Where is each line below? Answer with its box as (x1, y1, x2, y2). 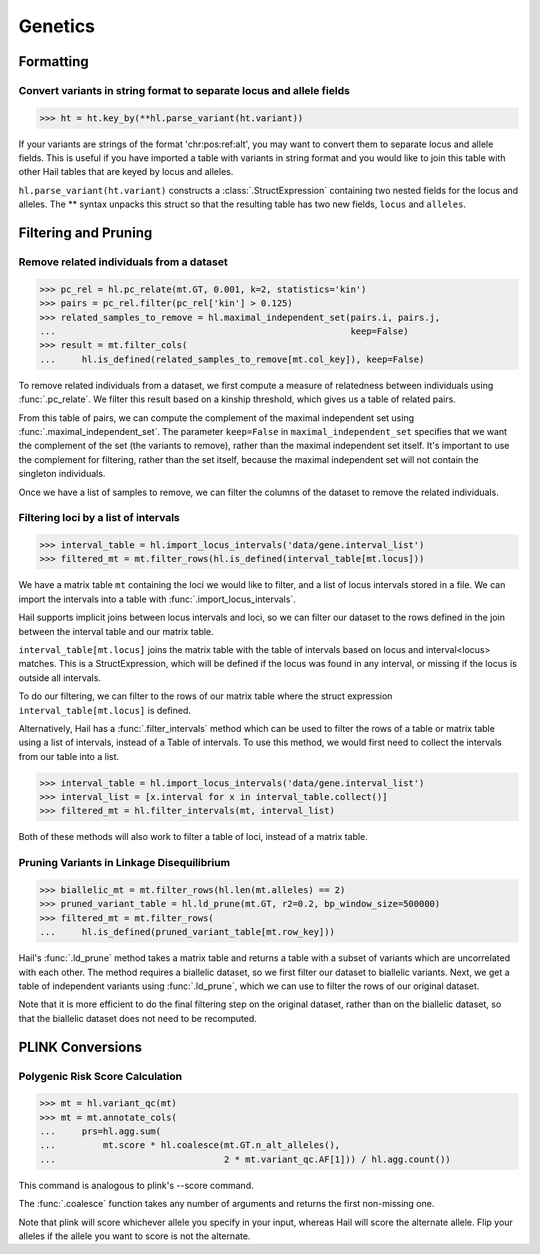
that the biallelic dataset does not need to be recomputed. (18, 1012, 257, 1024)
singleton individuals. (18, 468, 106, 480)
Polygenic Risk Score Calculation (18, 1069, 183, 1083)
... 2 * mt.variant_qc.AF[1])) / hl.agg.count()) (39, 1153, 452, 1165)
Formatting (18, 53, 89, 70)
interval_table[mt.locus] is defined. (18, 704, 192, 716)
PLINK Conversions (18, 1038, 143, 1055)
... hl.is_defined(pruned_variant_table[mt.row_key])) (39, 926, 335, 938)
